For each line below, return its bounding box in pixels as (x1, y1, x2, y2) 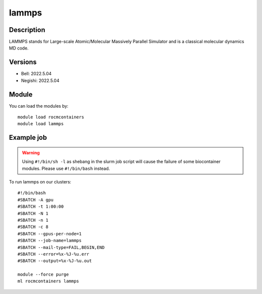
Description (9, 26, 46, 34)
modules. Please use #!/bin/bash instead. (22, 165, 110, 171)
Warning (22, 149, 40, 155)
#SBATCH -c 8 (17, 224, 49, 230)
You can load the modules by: (9, 103, 69, 109)
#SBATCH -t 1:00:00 (17, 204, 64, 210)
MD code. (9, 45, 29, 51)
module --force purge (17, 272, 69, 278)
